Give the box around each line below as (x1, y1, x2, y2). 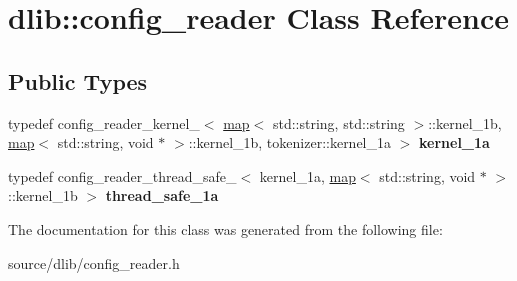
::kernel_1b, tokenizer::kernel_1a (188, 132, 392, 153)
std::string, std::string (272, 112, 405, 133)
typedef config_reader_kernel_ (8, 112, 200, 133)
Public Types (8, 65, 148, 96)
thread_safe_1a (105, 185, 219, 206)
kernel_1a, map (259, 165, 356, 186)
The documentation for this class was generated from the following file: (8, 218, 443, 239)
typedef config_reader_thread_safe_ (8, 165, 237, 186)
